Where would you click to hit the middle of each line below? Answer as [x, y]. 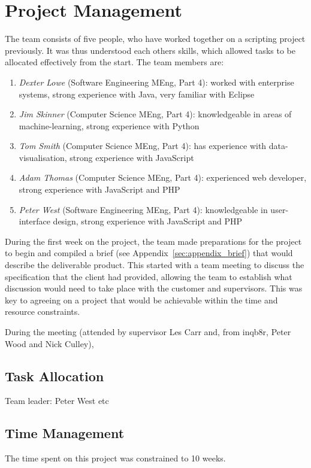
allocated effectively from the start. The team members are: [114, 62]
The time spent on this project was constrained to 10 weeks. [115, 458]
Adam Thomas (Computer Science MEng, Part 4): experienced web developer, [163, 177]
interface [34, 221]
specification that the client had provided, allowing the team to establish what [149, 276]
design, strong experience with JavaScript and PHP [148, 221]
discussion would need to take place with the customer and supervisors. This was [154, 288]
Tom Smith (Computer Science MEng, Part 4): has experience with [143, 146]
